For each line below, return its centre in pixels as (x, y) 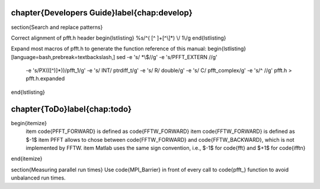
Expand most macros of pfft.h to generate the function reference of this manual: (109, 49)
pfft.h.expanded (45, 79)
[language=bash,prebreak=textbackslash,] (63, 57)
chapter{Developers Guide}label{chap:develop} (102, 13)
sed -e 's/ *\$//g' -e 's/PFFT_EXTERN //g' (167, 57)
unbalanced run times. (38, 178)
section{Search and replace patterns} (57, 27)
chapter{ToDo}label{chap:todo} (71, 109)
